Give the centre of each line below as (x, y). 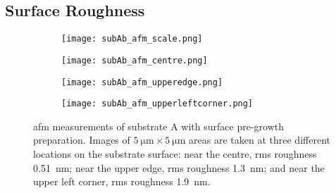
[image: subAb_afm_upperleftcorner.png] (157, 104)
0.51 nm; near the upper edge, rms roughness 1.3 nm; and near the (179, 167)
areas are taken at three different (260, 140)
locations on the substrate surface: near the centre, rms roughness (175, 154)
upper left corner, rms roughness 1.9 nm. (122, 181)
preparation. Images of (82, 140)
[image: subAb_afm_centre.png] (135, 60)
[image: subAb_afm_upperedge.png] (142, 82)
